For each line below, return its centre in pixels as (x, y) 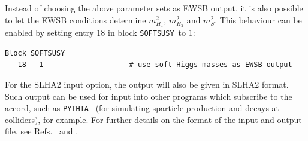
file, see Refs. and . (42, 131)
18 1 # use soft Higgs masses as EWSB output (155, 65)
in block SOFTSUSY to (147, 33)
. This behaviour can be (258, 19)
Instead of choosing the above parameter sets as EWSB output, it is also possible (154, 8)
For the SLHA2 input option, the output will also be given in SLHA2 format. (147, 84)
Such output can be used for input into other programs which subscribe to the (149, 96)
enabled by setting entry (49, 33)
